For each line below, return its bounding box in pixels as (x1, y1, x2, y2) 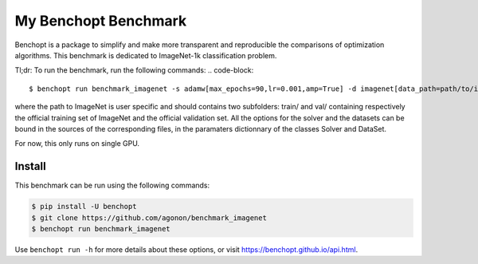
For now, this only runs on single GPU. (14, 139, 139, 148)
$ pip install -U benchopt (31, 202, 137, 211)
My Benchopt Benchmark (14, 12, 187, 30)
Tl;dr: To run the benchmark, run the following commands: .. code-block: (14, 65, 254, 75)
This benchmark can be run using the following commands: (14, 180, 210, 191)
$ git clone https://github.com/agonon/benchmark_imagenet (31, 213, 267, 223)
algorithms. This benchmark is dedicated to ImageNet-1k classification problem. (14, 50, 277, 60)
